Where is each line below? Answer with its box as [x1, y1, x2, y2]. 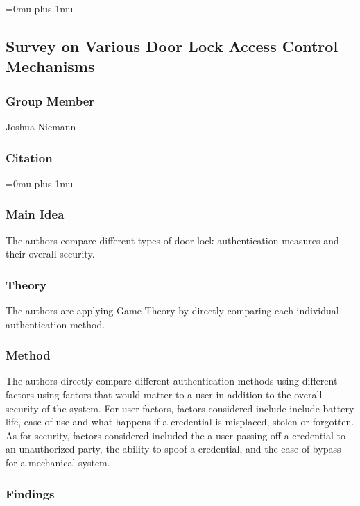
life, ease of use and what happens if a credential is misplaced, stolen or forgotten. [6, 414, 354, 429]
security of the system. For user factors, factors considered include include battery [6, 400, 354, 415]
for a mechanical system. [6, 455, 110, 469]
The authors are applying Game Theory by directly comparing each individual [6, 303, 339, 318]
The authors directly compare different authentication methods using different [6, 373, 338, 388]
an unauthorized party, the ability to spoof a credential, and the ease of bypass [6, 441, 341, 456]
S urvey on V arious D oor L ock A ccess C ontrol [6, 35, 338, 56]
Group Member [6, 92, 95, 109]
